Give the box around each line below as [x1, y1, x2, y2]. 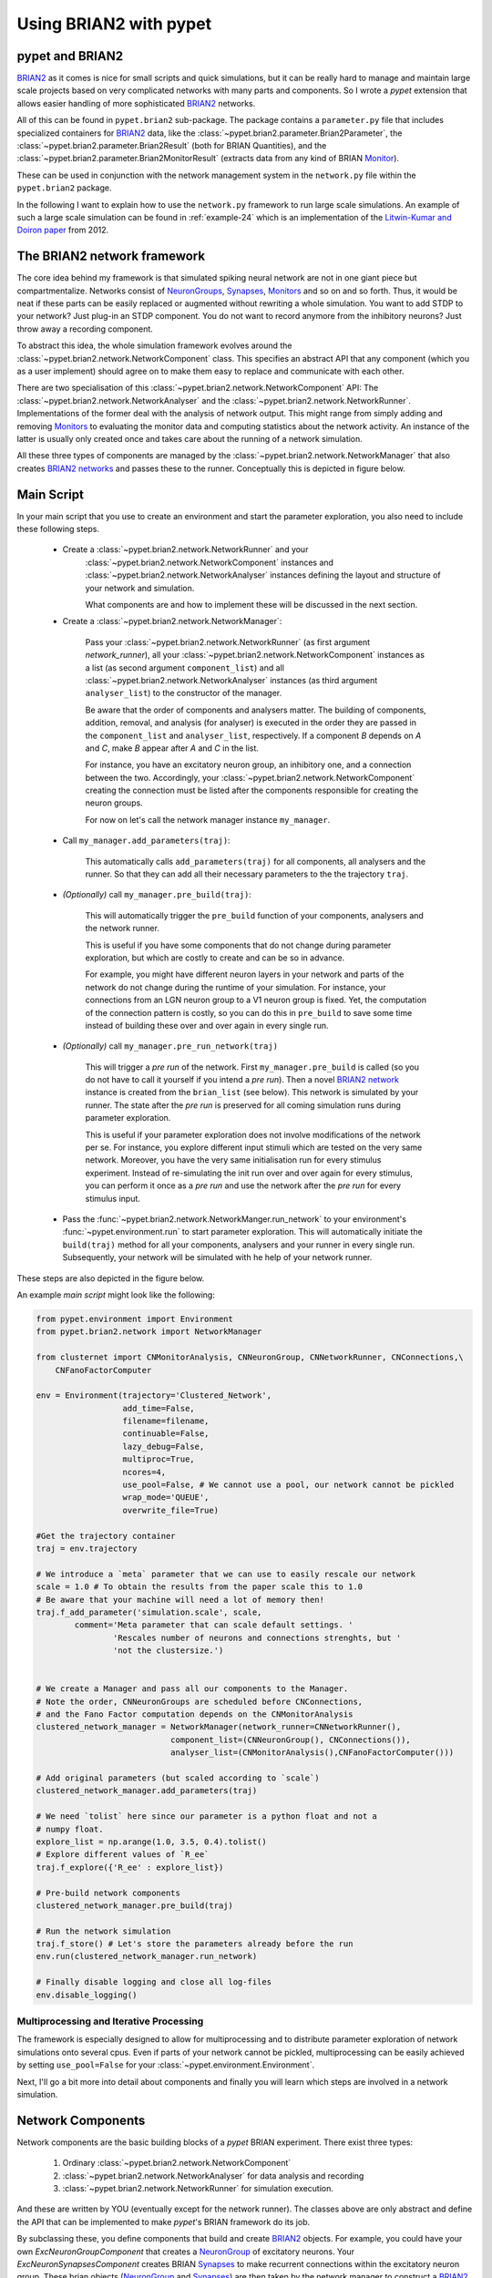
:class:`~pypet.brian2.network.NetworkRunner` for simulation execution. [62, 2183, 334, 2194]
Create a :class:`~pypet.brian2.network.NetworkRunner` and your [62, 544, 309, 555]
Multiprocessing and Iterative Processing [16, 2015, 204, 2027]
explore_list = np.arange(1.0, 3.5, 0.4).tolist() [36, 1836, 268, 1847]
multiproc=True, [122, 1454, 195, 1464]
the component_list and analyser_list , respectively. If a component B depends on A [85, 730, 422, 741]
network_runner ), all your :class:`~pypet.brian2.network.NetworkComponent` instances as [85, 650, 425, 661]
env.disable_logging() [36, 1989, 138, 2000]
